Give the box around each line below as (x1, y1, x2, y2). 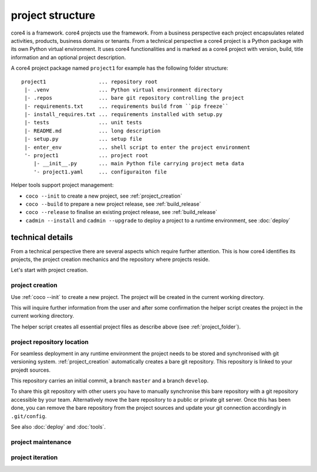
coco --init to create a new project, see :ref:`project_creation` (25, 192, 183, 199)
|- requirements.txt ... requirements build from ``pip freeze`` (24, 103, 229, 110)
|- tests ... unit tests (24, 119, 142, 126)
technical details (11, 232, 73, 242)
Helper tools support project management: (11, 182, 114, 189)
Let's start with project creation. (11, 267, 88, 274)
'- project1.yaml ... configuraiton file (33, 168, 167, 175)
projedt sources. (11, 366, 51, 373)
